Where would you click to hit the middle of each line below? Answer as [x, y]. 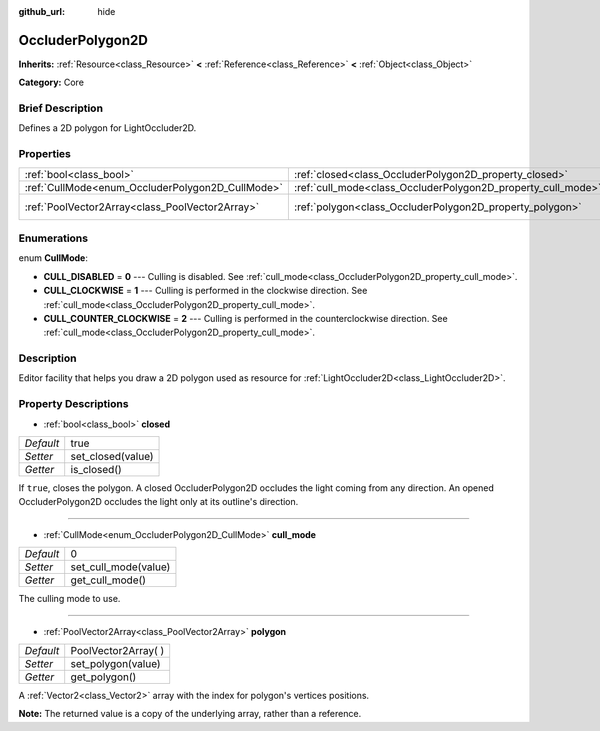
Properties [45, 154]
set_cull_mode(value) [120, 567]
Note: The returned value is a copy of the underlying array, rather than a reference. [190, 714]
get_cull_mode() [108, 580]
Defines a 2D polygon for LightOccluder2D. [107, 128]
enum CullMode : [53, 258]
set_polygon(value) [115, 663]
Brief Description [61, 108]
